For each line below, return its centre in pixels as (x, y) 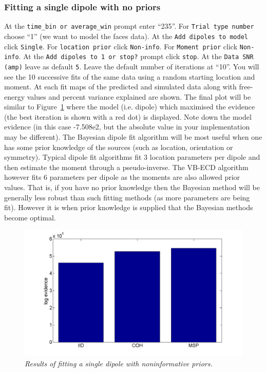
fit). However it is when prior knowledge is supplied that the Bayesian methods (129, 207)
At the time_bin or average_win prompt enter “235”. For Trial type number (129, 26)
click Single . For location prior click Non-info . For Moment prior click (121, 46)
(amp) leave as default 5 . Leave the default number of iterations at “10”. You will (132, 66)
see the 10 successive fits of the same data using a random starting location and (130, 76)
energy (15, 96)
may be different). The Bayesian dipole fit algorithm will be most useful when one (133, 137)
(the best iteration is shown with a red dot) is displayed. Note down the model (128, 116)
